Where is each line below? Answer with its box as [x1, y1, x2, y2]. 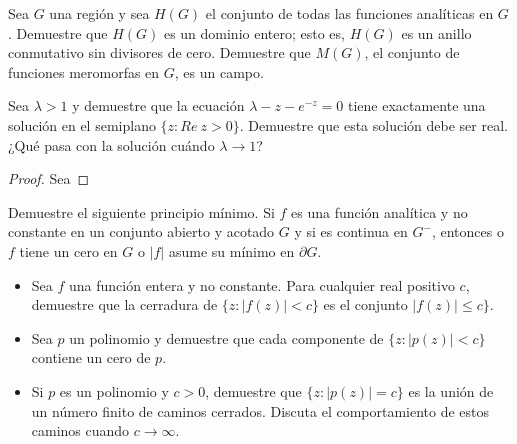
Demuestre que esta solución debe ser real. [248, 114, 508, 135]
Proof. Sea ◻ [8, 168, 90, 189]
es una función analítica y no [291, 201, 468, 222]
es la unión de [408, 380, 494, 401]
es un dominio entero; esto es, [163, 22, 345, 43]
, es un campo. [174, 61, 264, 82]
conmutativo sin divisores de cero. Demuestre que [8, 42, 311, 63]
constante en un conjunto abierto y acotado [8, 221, 275, 242]
